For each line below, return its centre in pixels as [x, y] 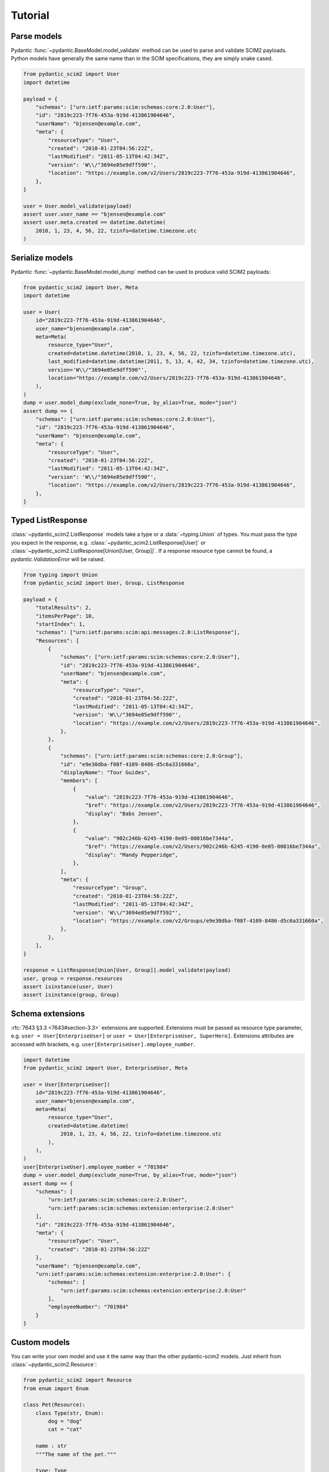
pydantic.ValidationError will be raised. [58, 559]
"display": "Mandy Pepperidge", [132, 855]
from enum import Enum [56, 1388]
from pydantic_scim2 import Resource [78, 1380]
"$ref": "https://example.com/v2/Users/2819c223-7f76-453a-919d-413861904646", [203, 805]
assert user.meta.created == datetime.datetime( [95, 223]
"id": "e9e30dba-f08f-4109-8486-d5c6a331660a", [130, 764]
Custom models [41, 1342]
